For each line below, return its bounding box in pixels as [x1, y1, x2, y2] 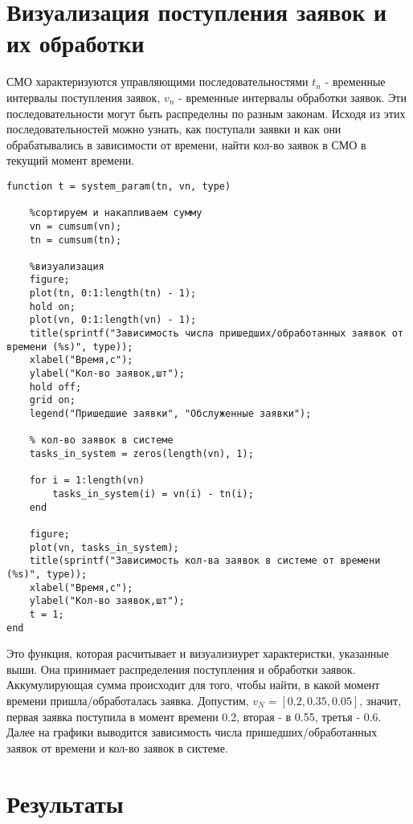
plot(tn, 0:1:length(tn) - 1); [29, 288, 197, 300]
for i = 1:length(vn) [29, 475, 145, 487]
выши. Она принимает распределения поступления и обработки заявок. [6, 660, 356, 677]
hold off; [29, 381, 82, 393]
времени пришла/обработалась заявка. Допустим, [6, 691, 249, 708]
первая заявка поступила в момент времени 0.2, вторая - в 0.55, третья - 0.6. [6, 708, 382, 724]
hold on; [29, 300, 76, 312]
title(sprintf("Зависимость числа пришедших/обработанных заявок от [29, 328, 403, 340]
